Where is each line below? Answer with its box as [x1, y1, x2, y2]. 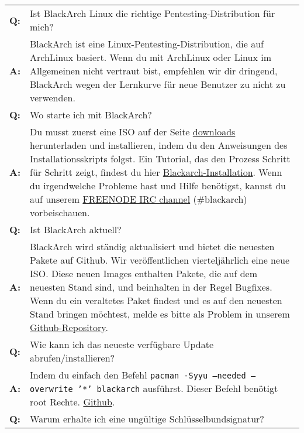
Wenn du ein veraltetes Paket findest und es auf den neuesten [30, 294, 282, 307]
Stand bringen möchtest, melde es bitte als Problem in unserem [30, 307, 290, 321]
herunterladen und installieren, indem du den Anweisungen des [30, 138, 288, 152]
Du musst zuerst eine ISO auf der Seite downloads [30, 125, 236, 138]
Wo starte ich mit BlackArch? [30, 108, 152, 121]
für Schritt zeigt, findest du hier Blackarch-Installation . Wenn [30, 165, 282, 179]
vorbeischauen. [30, 206, 90, 219]
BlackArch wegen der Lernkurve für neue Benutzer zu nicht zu [30, 77, 286, 91]
